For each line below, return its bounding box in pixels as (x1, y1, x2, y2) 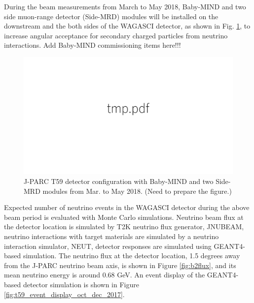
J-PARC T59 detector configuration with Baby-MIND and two (24, 176, 214, 186)
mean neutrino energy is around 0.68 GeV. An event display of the (4, 270, 205, 280)
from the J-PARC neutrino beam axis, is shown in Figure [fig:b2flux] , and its (4, 260, 236, 270)
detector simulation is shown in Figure (23, 279, 139, 289)
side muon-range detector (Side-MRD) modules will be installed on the (4, 11, 218, 21)
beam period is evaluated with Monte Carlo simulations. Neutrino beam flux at (4, 212, 244, 222)
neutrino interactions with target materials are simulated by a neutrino (4, 231, 219, 242)
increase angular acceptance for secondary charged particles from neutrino (4, 30, 228, 40)
